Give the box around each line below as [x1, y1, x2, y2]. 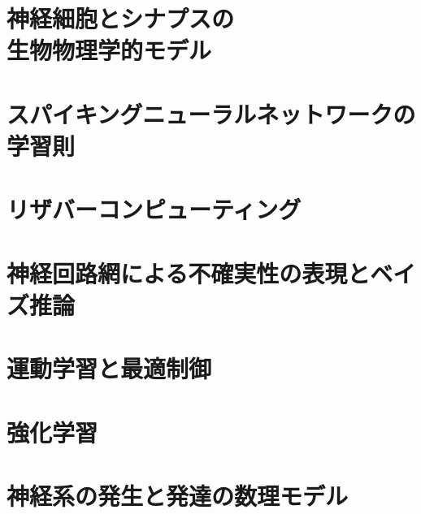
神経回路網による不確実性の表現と [7, 256, 371, 289]
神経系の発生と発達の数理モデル [7, 479, 349, 512]
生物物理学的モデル [7, 33, 212, 67]
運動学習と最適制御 [7, 352, 212, 385]
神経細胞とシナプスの [7, 2, 235, 35]
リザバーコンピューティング [7, 192, 302, 226]
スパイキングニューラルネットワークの [7, 97, 416, 130]
